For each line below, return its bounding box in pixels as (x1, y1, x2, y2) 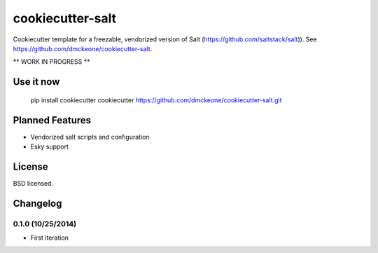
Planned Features (13, 114, 92, 126)
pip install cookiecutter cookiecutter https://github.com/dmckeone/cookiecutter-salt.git (30, 95, 282, 104)
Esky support (30, 142, 69, 151)
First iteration (30, 233, 69, 242)
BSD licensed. (13, 179, 54, 187)
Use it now (13, 76, 60, 88)
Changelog (13, 197, 62, 210)
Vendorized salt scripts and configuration (30, 132, 150, 141)
